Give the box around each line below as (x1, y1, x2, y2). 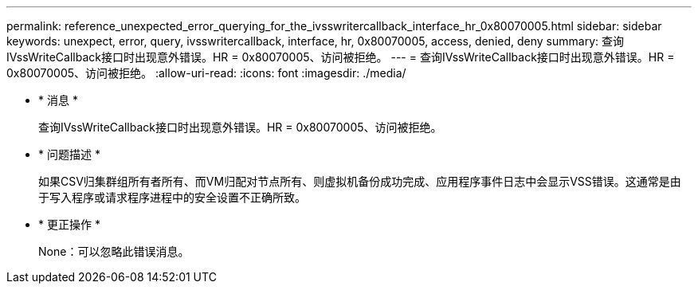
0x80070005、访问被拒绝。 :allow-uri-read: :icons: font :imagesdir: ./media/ (6, 66, 406, 80)
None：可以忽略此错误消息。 (38, 245, 190, 258)
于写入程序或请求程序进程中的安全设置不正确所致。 (38, 190, 306, 204)
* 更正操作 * (38, 217, 100, 231)
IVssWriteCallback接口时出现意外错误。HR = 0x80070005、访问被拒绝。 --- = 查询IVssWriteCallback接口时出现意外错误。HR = (6, 50, 675, 64)
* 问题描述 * (38, 147, 100, 161)
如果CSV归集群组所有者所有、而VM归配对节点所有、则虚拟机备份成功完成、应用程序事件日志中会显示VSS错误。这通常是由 (38, 174, 681, 188)
